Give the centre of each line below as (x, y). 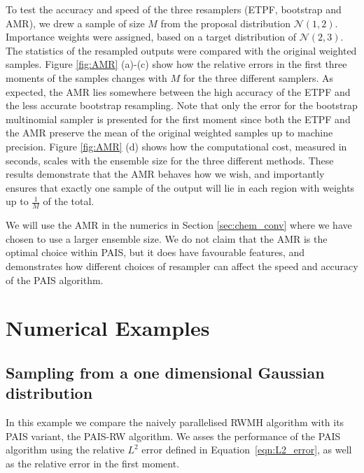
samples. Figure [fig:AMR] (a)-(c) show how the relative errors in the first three (176, 64)
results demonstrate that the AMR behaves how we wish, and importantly (165, 174)
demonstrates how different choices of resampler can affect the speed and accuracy (182, 266)
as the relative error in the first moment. (93, 463)
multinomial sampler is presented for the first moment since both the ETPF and (178, 119)
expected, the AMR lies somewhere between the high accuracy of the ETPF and (178, 91)
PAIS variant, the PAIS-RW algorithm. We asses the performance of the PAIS (173, 436)
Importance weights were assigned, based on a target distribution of (151, 37)
